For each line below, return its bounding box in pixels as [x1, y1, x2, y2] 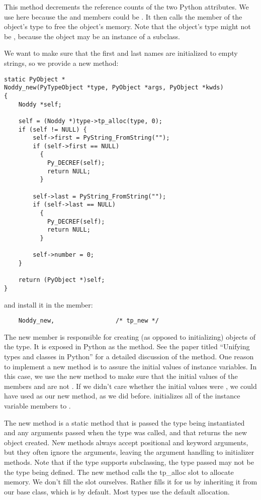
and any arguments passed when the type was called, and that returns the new [4, 427, 247, 438]
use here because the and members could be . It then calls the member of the [4, 11, 242, 22]
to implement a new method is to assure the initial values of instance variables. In [4, 361, 257, 371]
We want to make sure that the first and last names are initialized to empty [4, 48, 238, 58]
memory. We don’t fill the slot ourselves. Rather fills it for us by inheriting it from [4, 476, 257, 487]
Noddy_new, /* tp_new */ [18, 317, 159, 325]
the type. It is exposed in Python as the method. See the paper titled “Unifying [4, 341, 250, 352]
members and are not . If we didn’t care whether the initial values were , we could [4, 380, 257, 391]
